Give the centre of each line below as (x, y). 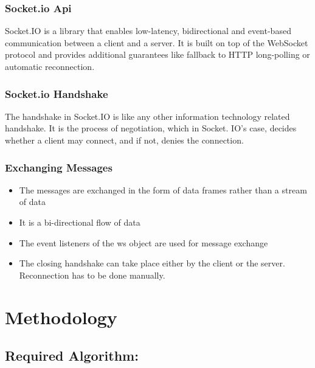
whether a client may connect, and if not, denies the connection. (124, 140)
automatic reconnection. (50, 66)
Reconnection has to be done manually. (92, 275)
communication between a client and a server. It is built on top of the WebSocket (157, 42)
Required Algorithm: (72, 356)
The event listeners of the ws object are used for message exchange (144, 242)
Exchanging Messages (59, 167)
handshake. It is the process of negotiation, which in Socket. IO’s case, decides (151, 128)
